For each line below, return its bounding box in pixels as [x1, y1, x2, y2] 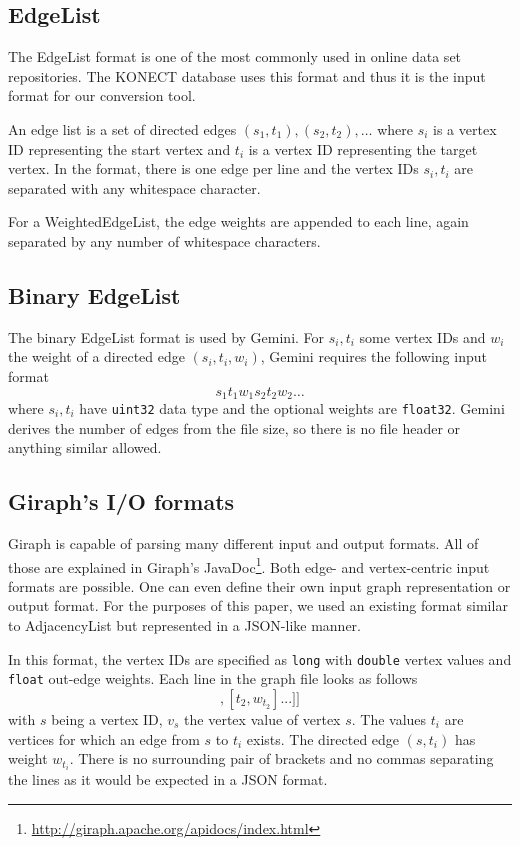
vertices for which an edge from [8, 728, 200, 749]
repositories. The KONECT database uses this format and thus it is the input [8, 65, 486, 86]
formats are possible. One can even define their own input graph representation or [8, 575, 511, 596]
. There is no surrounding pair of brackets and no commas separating [69, 748, 494, 769]
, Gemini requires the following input [260, 346, 487, 367]
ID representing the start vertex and [8, 138, 231, 159]
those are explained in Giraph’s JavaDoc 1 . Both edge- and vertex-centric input [8, 553, 490, 577]
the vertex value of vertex [184, 708, 341, 729]
